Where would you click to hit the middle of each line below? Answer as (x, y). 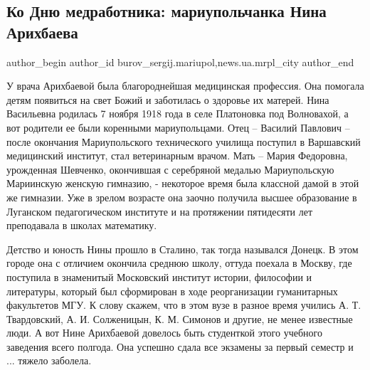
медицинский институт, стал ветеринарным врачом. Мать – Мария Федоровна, (177, 155)
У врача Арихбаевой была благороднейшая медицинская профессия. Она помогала (185, 86)
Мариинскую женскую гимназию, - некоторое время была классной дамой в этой (183, 183)
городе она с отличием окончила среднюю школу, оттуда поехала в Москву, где (179, 263)
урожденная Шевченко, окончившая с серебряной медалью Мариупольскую (170, 169)
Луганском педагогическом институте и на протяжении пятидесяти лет (160, 211)
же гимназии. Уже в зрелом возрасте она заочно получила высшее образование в (182, 197)
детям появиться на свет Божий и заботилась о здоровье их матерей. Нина (168, 99)
